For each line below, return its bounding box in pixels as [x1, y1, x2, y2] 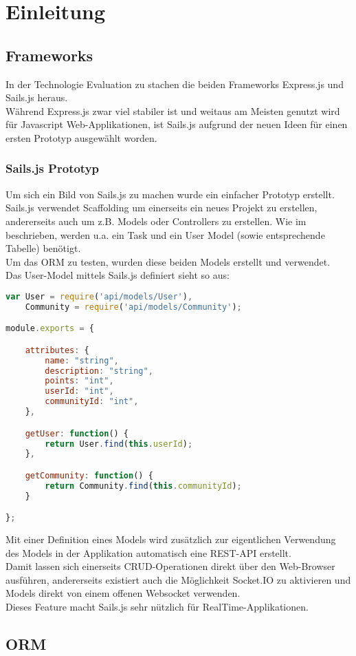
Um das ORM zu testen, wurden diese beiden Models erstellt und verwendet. [5, 254, 331, 268]
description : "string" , [45, 366, 153, 376]
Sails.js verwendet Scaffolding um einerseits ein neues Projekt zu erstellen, [5, 200, 318, 215]
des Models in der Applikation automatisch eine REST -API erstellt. [5, 545, 291, 560]
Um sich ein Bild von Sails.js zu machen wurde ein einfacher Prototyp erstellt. [5, 187, 335, 201]
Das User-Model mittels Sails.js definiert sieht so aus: [5, 268, 230, 282]
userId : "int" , [45, 386, 114, 396]
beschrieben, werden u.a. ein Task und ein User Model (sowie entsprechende [5, 227, 325, 242]
